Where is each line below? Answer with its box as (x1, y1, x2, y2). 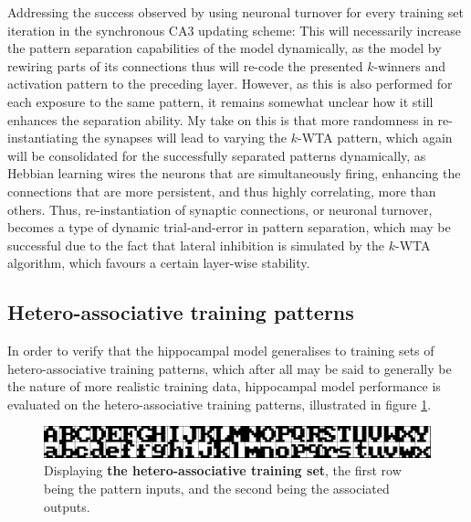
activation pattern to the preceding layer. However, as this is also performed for (7, 74, 453, 93)
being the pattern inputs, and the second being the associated (44, 479, 390, 498)
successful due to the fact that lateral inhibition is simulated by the (7, 235, 385, 254)
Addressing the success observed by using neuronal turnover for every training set (7, 3, 464, 21)
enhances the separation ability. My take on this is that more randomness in (7, 110, 434, 129)
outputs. (44, 496, 90, 516)
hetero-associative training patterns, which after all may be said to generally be (7, 358, 452, 378)
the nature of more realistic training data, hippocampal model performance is (7, 377, 441, 396)
